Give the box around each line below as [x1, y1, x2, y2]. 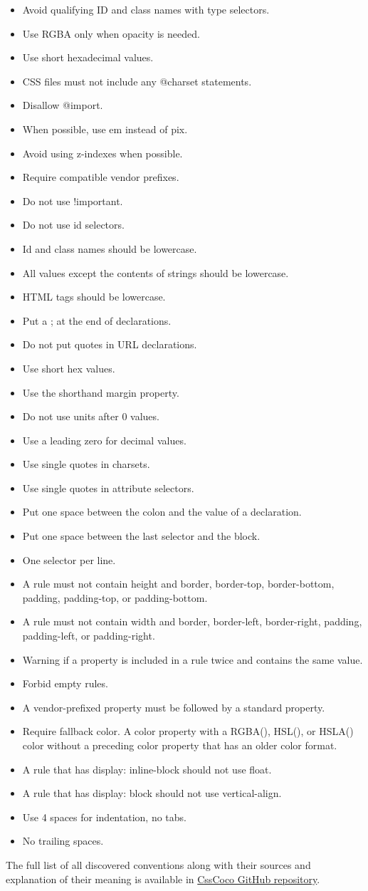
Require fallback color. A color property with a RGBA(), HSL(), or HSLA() [22, 724, 354, 739]
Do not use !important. [22, 193, 123, 208]
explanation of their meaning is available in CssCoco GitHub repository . [6, 871, 320, 886]
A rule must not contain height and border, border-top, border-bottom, [22, 576, 335, 591]
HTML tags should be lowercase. [22, 289, 166, 304]
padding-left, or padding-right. [22, 628, 155, 643]
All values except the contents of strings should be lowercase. [22, 265, 289, 280]
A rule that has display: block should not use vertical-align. [22, 786, 282, 801]
